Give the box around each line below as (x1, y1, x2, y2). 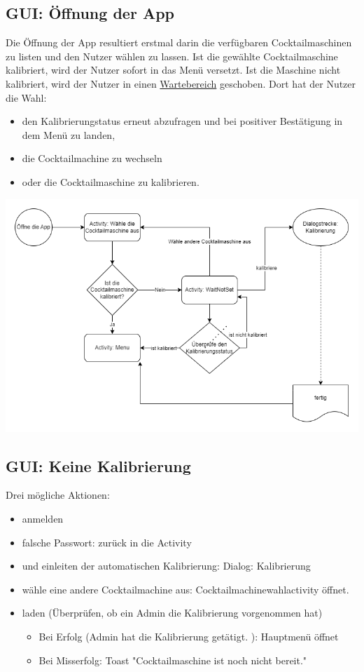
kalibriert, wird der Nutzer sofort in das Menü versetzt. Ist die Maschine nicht (6, 62, 341, 77)
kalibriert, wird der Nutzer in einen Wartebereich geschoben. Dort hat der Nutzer (6, 76, 356, 90)
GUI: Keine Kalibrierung (6, 455, 191, 476)
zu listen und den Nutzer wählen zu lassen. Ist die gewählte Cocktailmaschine (6, 48, 338, 63)
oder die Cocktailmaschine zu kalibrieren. (22, 174, 199, 189)
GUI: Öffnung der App (6, 2, 174, 24)
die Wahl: (6, 90, 47, 105)
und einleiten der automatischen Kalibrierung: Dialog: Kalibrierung (22, 558, 311, 573)
